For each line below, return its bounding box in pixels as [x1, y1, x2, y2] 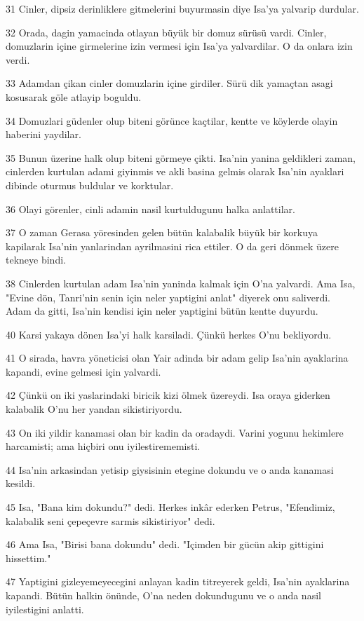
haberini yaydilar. [6, 127, 81, 142]
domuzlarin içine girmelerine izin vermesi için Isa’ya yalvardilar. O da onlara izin [6, 39, 353, 53]
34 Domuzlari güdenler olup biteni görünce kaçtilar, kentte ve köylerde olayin [6, 113, 338, 128]
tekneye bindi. [6, 252, 66, 267]
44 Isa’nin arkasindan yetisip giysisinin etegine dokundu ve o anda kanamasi [6, 462, 334, 477]
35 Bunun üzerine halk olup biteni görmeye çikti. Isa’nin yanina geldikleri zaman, [6, 150, 356, 165]
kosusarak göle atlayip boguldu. [6, 89, 142, 104]
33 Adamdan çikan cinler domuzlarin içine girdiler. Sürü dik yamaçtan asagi [6, 76, 333, 90]
